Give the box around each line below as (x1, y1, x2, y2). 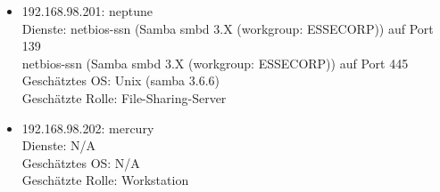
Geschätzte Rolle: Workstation (21, 171, 189, 189)
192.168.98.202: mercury (21, 118, 154, 137)
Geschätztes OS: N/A (21, 153, 140, 172)
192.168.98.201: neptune (21, 2, 154, 20)
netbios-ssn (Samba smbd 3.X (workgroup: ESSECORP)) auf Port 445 (21, 53, 409, 72)
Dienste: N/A (21, 136, 96, 155)
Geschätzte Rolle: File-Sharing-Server (21, 88, 227, 107)
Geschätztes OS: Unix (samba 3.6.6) (21, 71, 220, 90)
